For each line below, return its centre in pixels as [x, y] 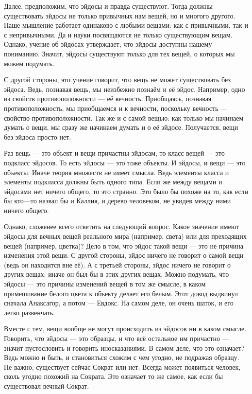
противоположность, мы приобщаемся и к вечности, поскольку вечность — [116, 108]
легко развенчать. [29, 312]
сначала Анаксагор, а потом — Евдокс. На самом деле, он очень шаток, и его [119, 303]
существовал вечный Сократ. [47, 385]
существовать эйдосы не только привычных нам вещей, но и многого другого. [120, 15]
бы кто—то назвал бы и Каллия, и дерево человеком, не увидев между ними [118, 201]
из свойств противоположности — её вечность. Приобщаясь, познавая [108, 98]
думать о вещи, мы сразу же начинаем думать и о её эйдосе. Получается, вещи [121, 127]
